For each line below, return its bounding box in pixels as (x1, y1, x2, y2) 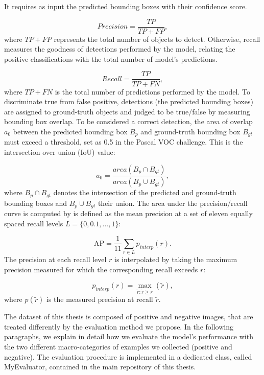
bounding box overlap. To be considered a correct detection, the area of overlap (4, 116, 253, 127)
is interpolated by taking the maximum (114, 254, 237, 265)
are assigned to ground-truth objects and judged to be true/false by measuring (4, 106, 250, 116)
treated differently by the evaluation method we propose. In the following (4, 321, 233, 332)
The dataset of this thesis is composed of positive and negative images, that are (4, 311, 253, 322)
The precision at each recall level (4, 254, 107, 265)
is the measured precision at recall (46, 294, 153, 304)
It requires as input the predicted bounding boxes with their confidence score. (4, 1, 247, 11)
